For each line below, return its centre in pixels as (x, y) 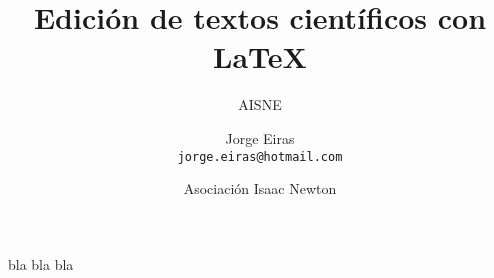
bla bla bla (41, 263)
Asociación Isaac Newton (260, 188)
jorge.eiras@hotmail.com (260, 156)
